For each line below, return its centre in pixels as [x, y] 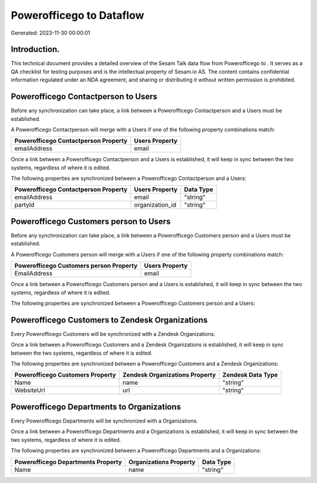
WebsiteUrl [30, 390]
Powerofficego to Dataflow [77, 15]
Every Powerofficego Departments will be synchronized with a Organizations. [104, 421]
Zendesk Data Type [250, 375]
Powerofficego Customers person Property [76, 266]
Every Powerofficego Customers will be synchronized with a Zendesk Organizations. [113, 334]
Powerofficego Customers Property [65, 375]
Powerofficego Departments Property [68, 462]
